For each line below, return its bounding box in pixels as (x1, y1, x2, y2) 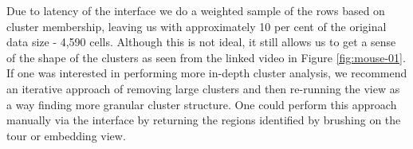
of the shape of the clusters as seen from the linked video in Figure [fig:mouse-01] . (6, 49, 406, 65)
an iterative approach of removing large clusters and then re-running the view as (6, 80, 400, 96)
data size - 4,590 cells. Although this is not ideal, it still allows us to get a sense (6, 33, 396, 50)
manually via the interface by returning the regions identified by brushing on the (6, 112, 401, 128)
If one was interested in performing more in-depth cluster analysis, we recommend (6, 65, 407, 81)
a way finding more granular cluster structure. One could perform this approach (6, 96, 397, 112)
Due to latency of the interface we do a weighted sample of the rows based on (6, 2, 385, 18)
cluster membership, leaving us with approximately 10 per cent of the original (6, 18, 387, 34)
